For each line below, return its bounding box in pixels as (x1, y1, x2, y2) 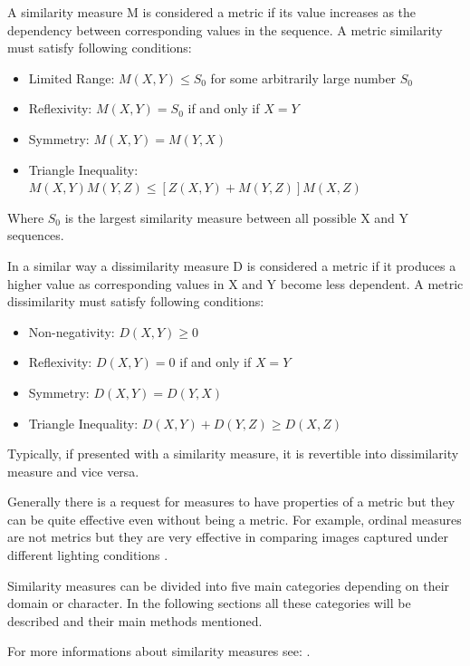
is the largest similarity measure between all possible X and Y (64, 208, 409, 227)
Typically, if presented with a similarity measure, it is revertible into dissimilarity (7, 444, 459, 463)
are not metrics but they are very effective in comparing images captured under (7, 527, 448, 546)
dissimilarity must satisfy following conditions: (7, 292, 264, 311)
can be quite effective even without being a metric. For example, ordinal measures (7, 509, 462, 528)
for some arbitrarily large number (210, 68, 397, 87)
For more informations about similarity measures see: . (7, 642, 311, 661)
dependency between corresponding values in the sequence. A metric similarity (7, 20, 443, 39)
